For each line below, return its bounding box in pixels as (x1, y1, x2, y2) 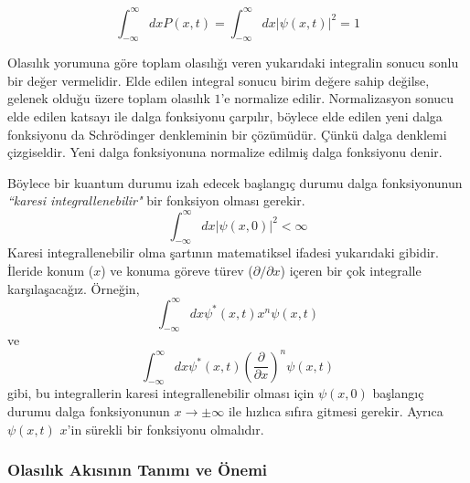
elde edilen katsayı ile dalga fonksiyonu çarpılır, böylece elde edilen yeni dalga (7, 107, 443, 126)
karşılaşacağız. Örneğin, (7, 278, 140, 298)
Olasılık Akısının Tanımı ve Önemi (7, 458, 268, 481)
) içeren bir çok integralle (280, 260, 422, 279)
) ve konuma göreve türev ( (101, 260, 253, 279)
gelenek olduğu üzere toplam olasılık (7, 89, 210, 108)
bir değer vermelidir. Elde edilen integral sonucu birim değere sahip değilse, (7, 70, 430, 89)
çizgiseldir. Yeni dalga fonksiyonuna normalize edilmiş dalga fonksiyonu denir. (7, 142, 443, 162)
